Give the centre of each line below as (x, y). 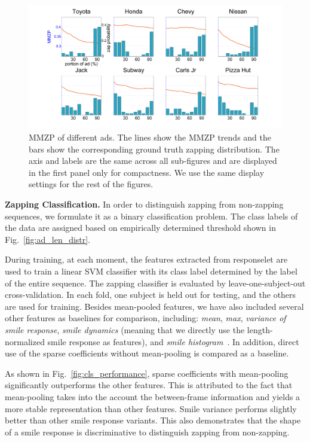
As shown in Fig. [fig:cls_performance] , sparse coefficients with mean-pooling (147, 373)
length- (260, 329)
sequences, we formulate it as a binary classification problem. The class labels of (151, 216)
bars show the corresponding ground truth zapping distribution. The (154, 149)
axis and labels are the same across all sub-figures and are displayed (153, 161)
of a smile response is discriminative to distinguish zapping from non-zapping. (147, 432)
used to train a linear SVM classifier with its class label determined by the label (151, 271)
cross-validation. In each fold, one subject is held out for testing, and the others (151, 295)
